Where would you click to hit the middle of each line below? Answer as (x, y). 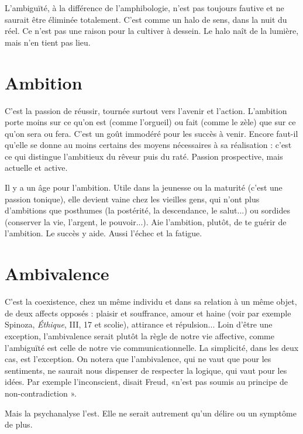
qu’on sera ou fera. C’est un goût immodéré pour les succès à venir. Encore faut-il (151, 133)
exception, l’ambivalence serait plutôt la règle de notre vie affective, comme (140, 335)
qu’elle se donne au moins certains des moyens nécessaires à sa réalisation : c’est (148, 145)
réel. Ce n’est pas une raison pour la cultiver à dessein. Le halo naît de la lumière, (152, 31)
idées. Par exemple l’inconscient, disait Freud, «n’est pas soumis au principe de (147, 382)
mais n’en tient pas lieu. (48, 42)
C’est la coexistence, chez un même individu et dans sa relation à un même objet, (151, 302)
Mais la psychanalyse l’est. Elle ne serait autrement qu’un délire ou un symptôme (151, 413)
